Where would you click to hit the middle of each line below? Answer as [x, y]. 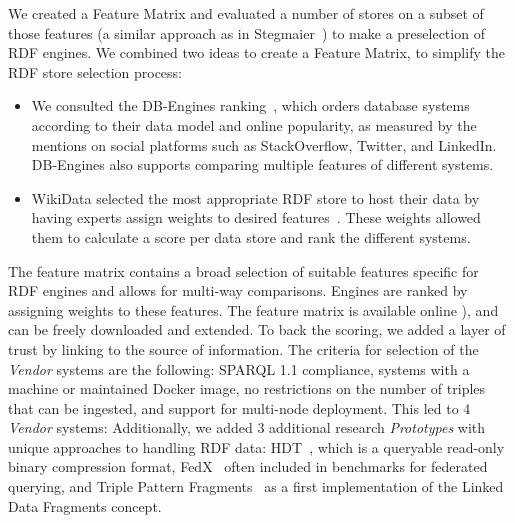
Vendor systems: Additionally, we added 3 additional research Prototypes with [247, 427]
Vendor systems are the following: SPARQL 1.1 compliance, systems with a [239, 368]
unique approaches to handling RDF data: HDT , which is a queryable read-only [256, 446]
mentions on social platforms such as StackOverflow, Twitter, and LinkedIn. [264, 144]
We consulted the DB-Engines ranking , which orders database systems [250, 105]
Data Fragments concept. [85, 505]
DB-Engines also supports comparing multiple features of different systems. [262, 164]
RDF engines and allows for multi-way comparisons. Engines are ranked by [238, 290]
